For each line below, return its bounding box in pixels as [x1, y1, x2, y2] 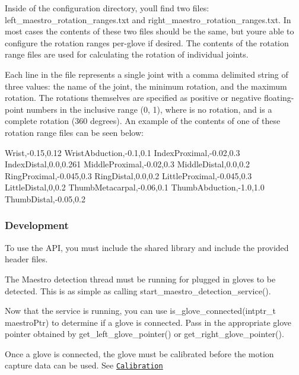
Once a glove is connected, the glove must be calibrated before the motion [5, 347, 274, 360]
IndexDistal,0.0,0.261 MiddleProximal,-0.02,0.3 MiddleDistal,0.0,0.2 [5, 158, 250, 170]
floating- [263, 91, 294, 104]
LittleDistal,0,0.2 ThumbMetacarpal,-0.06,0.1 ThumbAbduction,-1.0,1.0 [5, 181, 265, 193]
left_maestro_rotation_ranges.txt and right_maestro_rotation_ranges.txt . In [5, 13, 291, 26]
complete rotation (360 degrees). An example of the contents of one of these [5, 115, 281, 127]
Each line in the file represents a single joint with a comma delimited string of [5, 68, 288, 80]
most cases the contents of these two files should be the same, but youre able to [5, 25, 294, 37]
